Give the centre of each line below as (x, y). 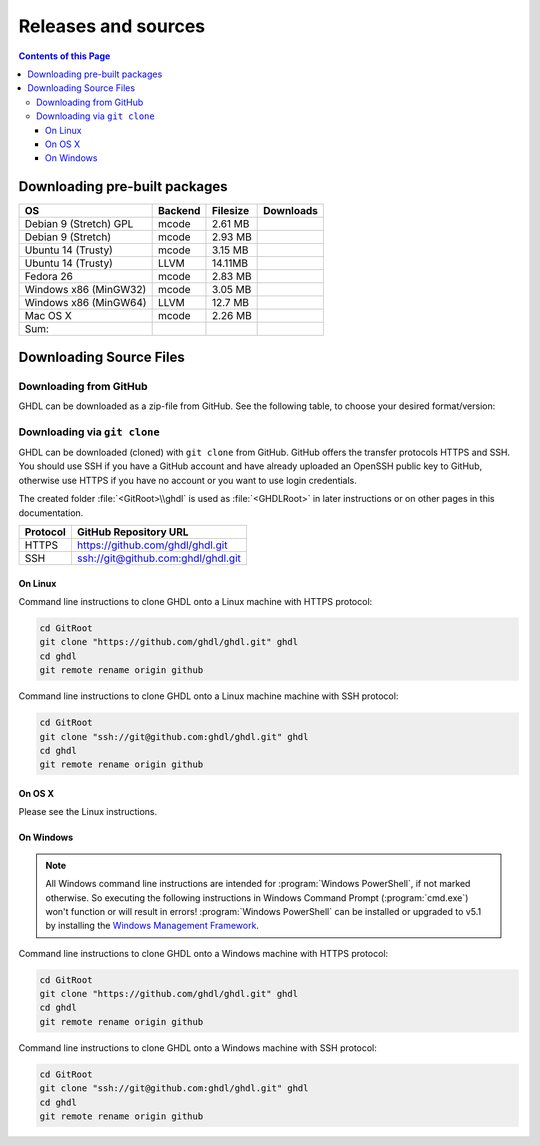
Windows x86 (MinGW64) (85, 303)
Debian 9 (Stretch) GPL (79, 224)
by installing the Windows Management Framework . (152, 926)
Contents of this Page (64, 56)
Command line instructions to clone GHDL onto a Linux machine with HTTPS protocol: (195, 602)
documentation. (51, 512)
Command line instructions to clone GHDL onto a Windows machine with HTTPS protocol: (203, 953)
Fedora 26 (49, 277)
